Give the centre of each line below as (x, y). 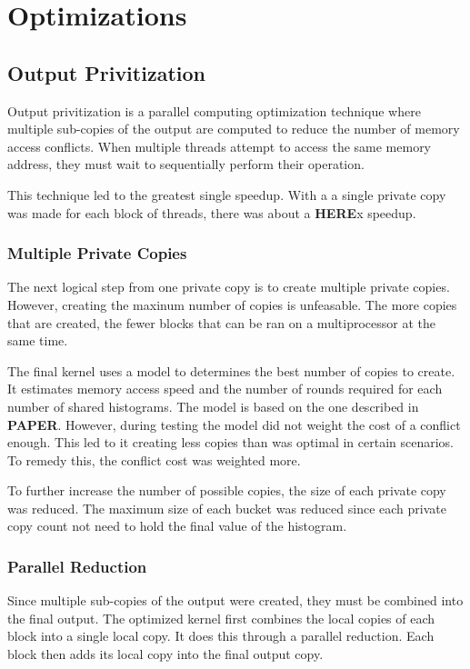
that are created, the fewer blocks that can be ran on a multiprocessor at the (221, 322)
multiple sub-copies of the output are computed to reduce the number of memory (234, 129)
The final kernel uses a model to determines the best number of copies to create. (231, 370)
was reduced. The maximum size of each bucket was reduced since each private (227, 508)
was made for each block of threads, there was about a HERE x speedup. (212, 212)
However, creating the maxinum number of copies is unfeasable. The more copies (232, 304)
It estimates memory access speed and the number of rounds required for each (225, 389)
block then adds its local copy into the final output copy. (165, 654)
